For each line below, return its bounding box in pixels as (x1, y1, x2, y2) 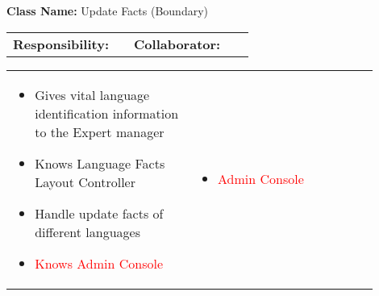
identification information (35, 103, 179, 123)
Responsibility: (13, 34, 110, 53)
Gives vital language (35, 85, 150, 104)
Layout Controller (35, 172, 135, 191)
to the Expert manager (35, 122, 165, 141)
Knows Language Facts (35, 153, 165, 173)
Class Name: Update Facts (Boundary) (6, 2, 208, 19)
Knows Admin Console (35, 253, 164, 273)
